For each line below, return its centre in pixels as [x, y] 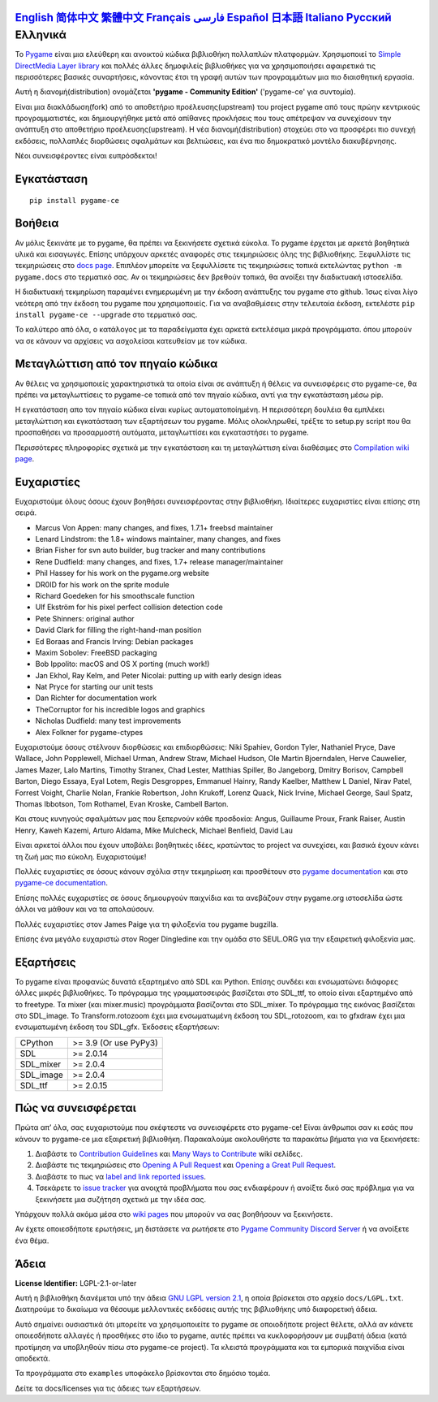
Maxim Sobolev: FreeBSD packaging [96, 652]
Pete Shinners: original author [85, 618]
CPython [36, 1042]
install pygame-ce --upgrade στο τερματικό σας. [106, 314]
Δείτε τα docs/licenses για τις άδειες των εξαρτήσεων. [108, 1388]
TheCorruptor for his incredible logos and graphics [120, 709]
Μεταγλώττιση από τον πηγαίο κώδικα [116, 364]
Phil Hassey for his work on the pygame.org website [122, 573]
